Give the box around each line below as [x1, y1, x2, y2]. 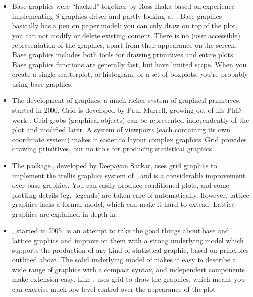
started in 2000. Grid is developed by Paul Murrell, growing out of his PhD [12, 104, 241, 115]
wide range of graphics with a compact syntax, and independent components [12, 264, 245, 274]
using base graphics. [12, 78, 73, 89]
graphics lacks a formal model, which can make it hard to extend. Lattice [12, 199, 235, 209]
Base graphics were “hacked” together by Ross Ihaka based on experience [12, 1, 235, 11]
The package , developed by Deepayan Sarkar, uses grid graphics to [12, 160, 217, 170]
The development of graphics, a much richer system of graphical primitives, [12, 95, 241, 105]
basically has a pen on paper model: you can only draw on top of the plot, [12, 20, 238, 31]
